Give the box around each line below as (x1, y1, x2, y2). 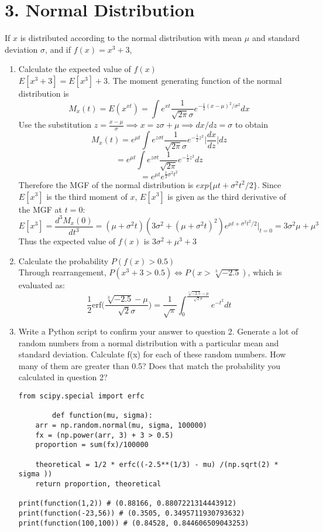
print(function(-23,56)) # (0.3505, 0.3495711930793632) (18, 509, 245, 517)
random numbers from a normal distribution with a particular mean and (18, 336, 279, 349)
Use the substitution (18, 118, 92, 131)
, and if (45, 43, 71, 55)
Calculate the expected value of (18, 63, 131, 75)
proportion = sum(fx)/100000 (35, 441, 149, 449)
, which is (248, 266, 282, 278)
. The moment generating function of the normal (108, 74, 282, 86)
